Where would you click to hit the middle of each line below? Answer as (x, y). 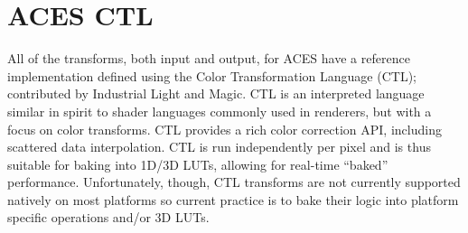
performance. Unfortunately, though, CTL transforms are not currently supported (234, 182)
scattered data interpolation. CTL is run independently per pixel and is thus (219, 147)
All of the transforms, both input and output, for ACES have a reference (209, 58)
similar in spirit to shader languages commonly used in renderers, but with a (220, 111)
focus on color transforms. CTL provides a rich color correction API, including (225, 129)
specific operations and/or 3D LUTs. (108, 217)
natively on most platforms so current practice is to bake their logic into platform (233, 199)
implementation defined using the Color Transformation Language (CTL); (212, 75)
